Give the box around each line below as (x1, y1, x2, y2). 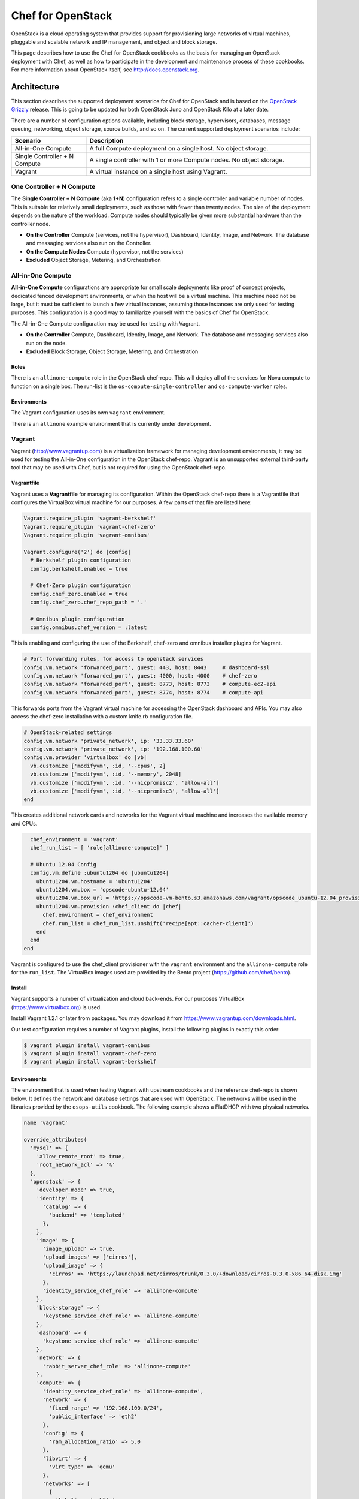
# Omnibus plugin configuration (30, 615, 125, 622)
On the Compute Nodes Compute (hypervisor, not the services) (26, 248, 184, 255)
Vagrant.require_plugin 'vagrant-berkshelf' (23, 515, 157, 522)
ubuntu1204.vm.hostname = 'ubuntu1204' (36, 878, 154, 884)
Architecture (11, 82, 60, 92)
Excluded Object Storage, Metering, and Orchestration (26, 257, 161, 264)
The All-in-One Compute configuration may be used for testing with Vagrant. (11, 320, 200, 327)
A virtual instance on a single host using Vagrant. (89, 167, 227, 176)
